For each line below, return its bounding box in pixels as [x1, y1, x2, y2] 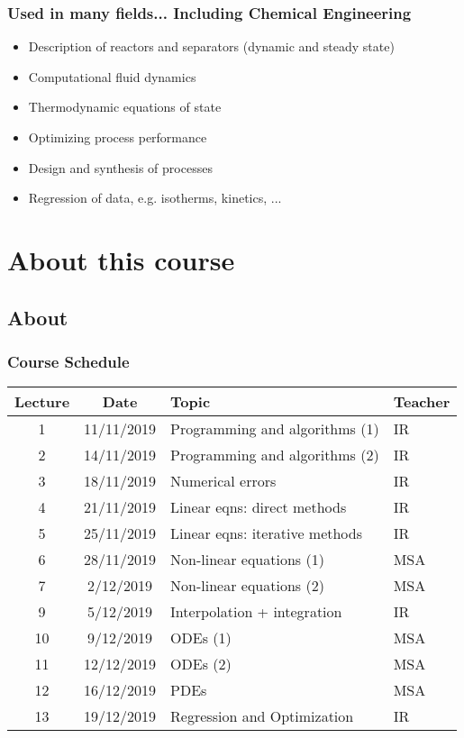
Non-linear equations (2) [170, 575, 324, 597]
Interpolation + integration [170, 601, 342, 623]
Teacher [393, 391, 450, 413]
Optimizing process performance [28, 128, 207, 146]
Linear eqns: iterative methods [170, 523, 363, 544]
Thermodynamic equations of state [28, 97, 222, 116]
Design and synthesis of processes [28, 158, 213, 177]
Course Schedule [7, 350, 130, 372]
